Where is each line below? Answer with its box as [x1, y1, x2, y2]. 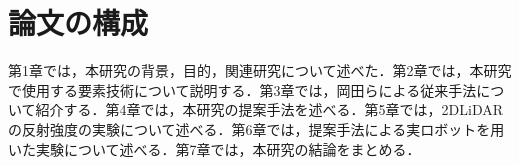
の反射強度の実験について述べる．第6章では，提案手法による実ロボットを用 [8, 118, 505, 139]
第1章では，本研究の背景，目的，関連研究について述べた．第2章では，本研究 [8, 60, 512, 81]
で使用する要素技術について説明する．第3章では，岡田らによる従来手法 [8, 79, 477, 100]
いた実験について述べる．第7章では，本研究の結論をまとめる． [8, 138, 421, 159]
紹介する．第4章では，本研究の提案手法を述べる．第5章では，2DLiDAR [35, 99, 504, 120]
